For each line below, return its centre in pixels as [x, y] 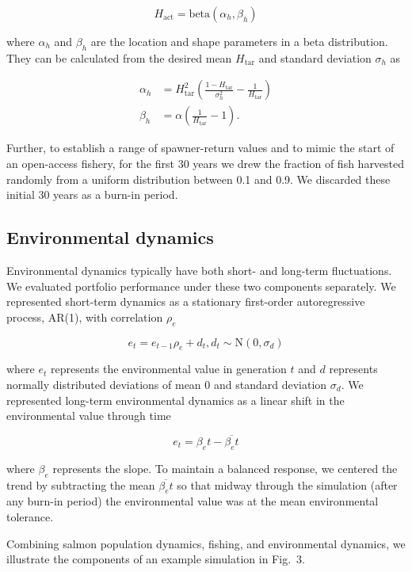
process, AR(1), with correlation [85, 317]
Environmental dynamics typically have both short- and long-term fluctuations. [199, 271]
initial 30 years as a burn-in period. [92, 194]
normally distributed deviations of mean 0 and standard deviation [167, 384]
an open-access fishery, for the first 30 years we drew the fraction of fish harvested [206, 164]
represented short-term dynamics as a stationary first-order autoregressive [186, 301]
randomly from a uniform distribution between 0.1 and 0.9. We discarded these [198, 179]
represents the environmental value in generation [169, 369]
